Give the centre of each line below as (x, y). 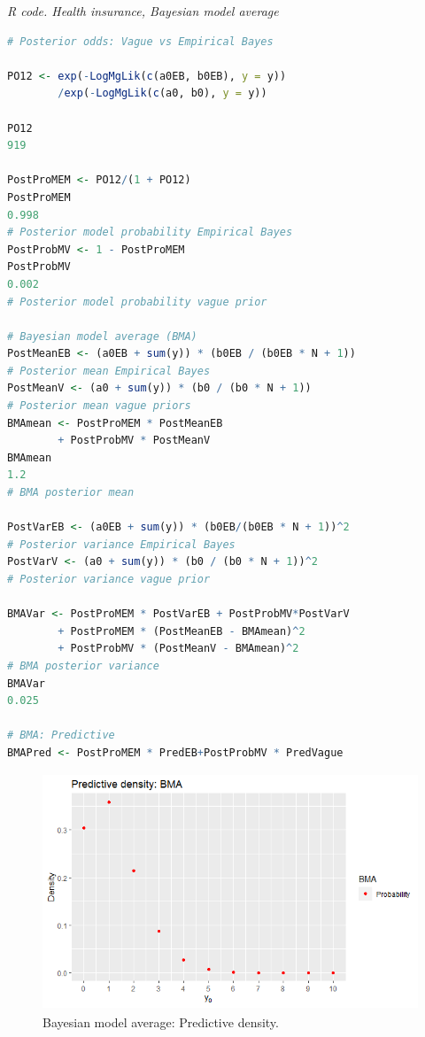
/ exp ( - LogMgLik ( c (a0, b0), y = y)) (162, 93)
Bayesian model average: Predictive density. (161, 1022)
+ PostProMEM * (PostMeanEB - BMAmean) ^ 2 (182, 631)
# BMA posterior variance (83, 666)
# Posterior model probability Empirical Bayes (150, 232)
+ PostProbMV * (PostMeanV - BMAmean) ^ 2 (178, 649)
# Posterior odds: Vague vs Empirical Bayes (140, 41)
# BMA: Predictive (61, 735)
